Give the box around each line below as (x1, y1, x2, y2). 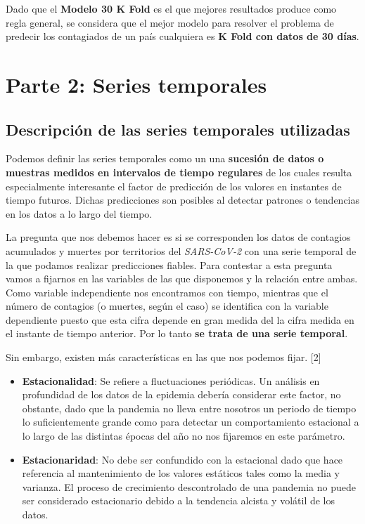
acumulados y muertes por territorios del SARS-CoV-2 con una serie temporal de (6, 243, 357, 258)
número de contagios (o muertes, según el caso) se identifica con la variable (6, 299, 328, 313)
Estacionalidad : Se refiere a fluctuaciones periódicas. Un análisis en (22, 373, 320, 388)
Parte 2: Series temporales (6, 70, 267, 98)
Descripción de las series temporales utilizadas (6, 118, 350, 140)
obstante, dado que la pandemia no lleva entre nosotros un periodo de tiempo (22, 400, 357, 415)
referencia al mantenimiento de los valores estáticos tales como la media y (22, 466, 340, 480)
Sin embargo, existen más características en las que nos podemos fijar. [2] (6, 350, 321, 365)
